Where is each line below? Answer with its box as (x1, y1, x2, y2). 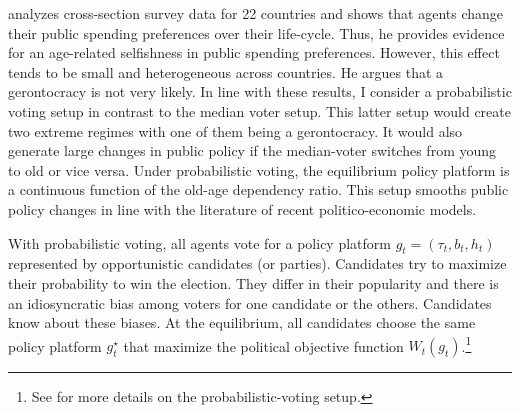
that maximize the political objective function (123, 335, 404, 356)
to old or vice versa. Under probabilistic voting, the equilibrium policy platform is (8, 159, 510, 180)
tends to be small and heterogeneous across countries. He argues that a (8, 61, 444, 82)
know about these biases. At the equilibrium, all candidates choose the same (8, 312, 476, 333)
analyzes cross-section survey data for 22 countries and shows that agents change (8, 3, 504, 23)
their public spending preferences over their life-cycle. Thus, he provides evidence (8, 22, 505, 43)
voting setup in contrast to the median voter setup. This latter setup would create (8, 100, 511, 121)
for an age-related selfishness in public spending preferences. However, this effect (8, 42, 500, 63)
